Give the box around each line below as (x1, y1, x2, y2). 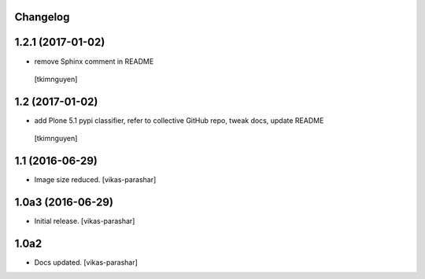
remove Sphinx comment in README (34, 56, 154, 66)
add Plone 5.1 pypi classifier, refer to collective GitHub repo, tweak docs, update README (34, 115, 324, 125)
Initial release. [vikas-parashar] (34, 217, 135, 226)
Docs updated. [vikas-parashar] (34, 257, 138, 267)
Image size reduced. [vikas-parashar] (34, 175, 157, 184)
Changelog (14, 10, 70, 24)
